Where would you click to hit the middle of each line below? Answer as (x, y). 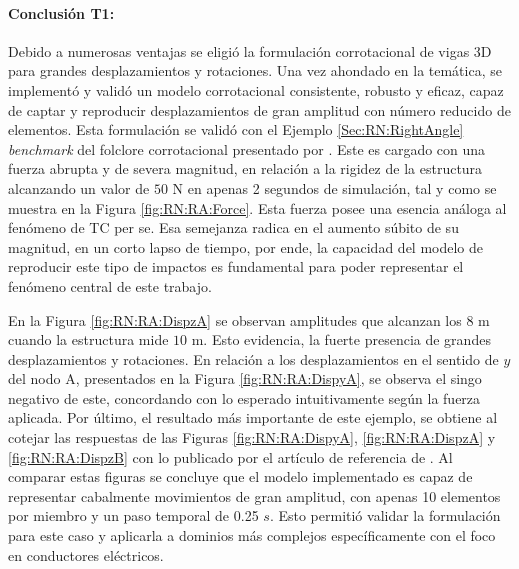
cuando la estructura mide (88, 339)
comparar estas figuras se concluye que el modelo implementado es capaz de (240, 476)
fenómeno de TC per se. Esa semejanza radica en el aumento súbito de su (233, 227)
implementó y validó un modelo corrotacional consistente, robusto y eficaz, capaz (256, 89)
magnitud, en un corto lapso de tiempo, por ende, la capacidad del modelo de (246, 246)
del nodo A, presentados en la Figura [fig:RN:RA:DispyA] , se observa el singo (245, 378)
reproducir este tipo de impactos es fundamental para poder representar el (236, 266)
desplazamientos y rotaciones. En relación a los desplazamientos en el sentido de (253, 358)
